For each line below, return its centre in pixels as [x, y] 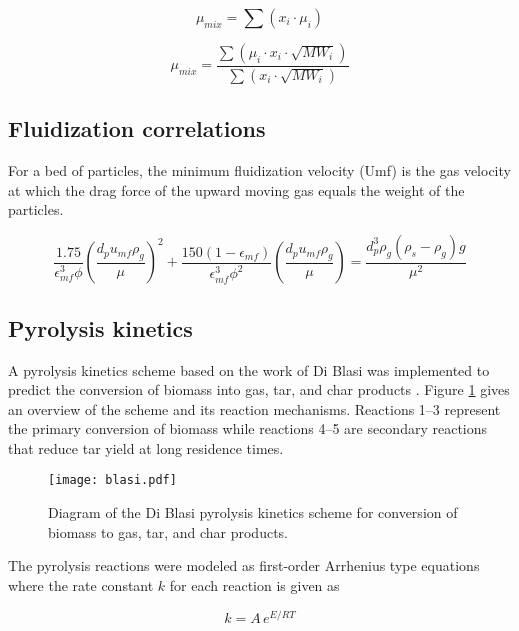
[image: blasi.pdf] [112, 480]
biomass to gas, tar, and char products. [168, 531]
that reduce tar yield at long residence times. [146, 447]
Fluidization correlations [137, 128]
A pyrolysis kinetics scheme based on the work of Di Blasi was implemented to [249, 369]
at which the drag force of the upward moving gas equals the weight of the [236, 189]
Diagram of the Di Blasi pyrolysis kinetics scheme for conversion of [253, 512]
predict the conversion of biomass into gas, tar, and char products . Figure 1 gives [259, 389]
